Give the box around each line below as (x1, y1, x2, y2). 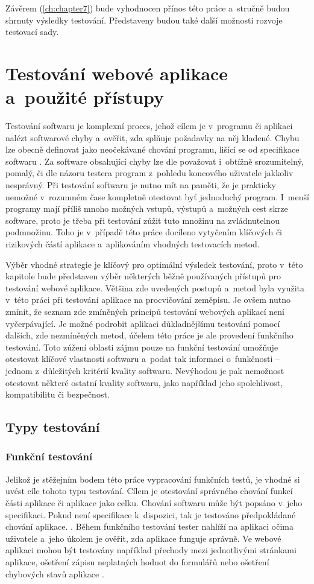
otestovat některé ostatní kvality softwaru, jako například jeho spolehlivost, (5, 376, 283, 389)
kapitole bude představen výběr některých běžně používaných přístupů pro (5, 270, 281, 282)
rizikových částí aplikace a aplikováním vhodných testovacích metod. (5, 238, 260, 250)
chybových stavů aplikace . (5, 567, 104, 580)
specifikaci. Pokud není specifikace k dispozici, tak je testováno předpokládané (5, 508, 296, 521)
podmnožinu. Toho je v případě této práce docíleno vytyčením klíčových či (5, 226, 282, 238)
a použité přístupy (5, 84, 164, 109)
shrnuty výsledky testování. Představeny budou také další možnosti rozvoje (5, 13, 283, 26)
